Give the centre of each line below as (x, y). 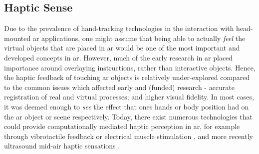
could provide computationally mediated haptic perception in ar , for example (122, 126)
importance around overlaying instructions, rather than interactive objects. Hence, (130, 67)
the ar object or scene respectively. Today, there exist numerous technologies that (128, 116)
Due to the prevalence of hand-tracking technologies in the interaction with (119, 28)
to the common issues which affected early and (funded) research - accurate (120, 87)
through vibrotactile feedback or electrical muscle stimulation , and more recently (129, 136)
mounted (17, 38)
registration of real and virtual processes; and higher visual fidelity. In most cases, (129, 97)
